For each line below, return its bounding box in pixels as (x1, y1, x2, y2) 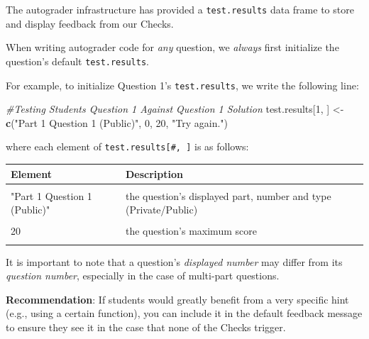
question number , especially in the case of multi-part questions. (6, 268, 280, 283)
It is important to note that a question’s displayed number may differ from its (6, 254, 343, 269)
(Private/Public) (125, 202, 198, 217)
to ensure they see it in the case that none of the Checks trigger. (6, 320, 286, 334)
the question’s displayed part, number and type (125, 188, 331, 203)
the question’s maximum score (125, 223, 257, 238)
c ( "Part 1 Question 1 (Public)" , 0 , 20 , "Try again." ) (6, 115, 228, 130)
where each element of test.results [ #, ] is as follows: (6, 139, 249, 154)
